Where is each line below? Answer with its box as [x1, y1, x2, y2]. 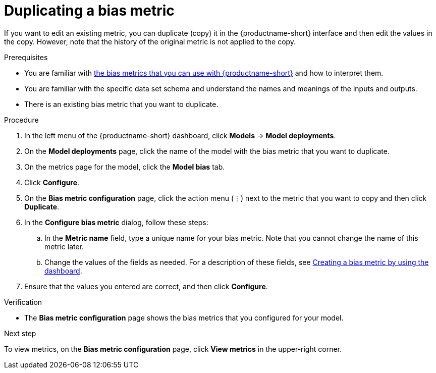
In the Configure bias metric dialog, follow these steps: [24, 218, 208, 227]
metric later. [44, 242, 84, 251]
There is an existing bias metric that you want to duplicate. [24, 99, 219, 109]
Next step [4, 329, 36, 338]
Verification [4, 297, 42, 306]
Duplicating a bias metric [4, 2, 175, 19]
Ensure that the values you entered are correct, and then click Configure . [24, 282, 268, 291]
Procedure [4, 115, 39, 124]
